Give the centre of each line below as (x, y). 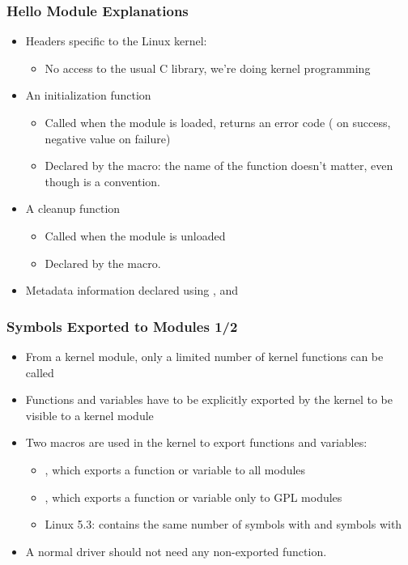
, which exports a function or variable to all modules (175, 469)
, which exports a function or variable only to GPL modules (193, 497)
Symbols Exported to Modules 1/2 (122, 326)
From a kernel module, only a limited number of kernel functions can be (204, 356)
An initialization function (88, 95)
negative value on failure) (108, 138)
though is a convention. (103, 181)
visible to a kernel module (89, 415)
